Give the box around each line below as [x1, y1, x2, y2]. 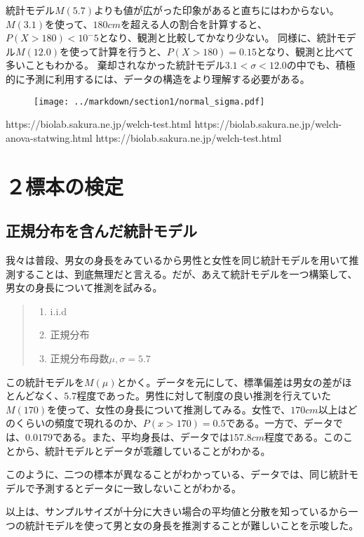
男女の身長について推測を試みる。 [6, 280, 163, 295]
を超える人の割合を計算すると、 [120, 16, 267, 31]
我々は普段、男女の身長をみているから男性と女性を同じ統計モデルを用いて [6, 252, 349, 267]
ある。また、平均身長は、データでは [62, 429, 229, 444]
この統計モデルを [6, 374, 84, 389]
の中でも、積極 [286, 58, 356, 72]
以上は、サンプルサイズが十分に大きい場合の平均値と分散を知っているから [6, 504, 349, 519]
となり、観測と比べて [257, 44, 354, 58]
